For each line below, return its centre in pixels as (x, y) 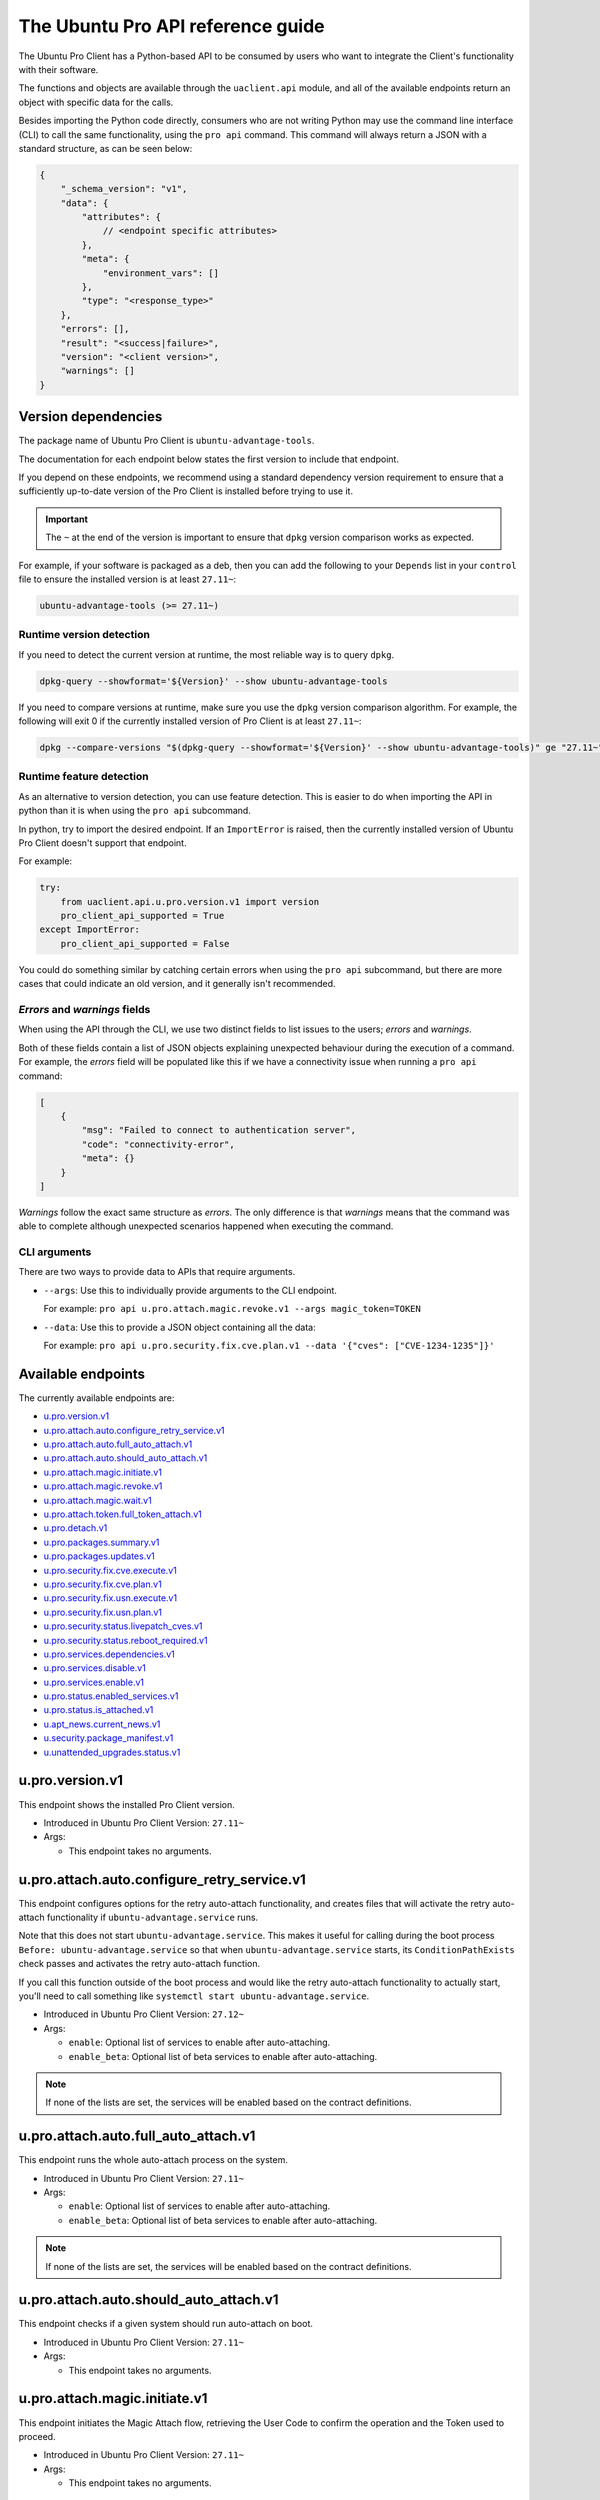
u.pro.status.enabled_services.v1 (111, 1696)
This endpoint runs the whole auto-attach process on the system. (153, 2160)
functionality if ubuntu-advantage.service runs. (152, 1917)
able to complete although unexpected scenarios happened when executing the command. (206, 1226)
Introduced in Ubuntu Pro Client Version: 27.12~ (144, 2014)
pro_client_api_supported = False (145, 943)
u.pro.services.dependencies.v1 (109, 1654)
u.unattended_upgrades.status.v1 (112, 1752)
